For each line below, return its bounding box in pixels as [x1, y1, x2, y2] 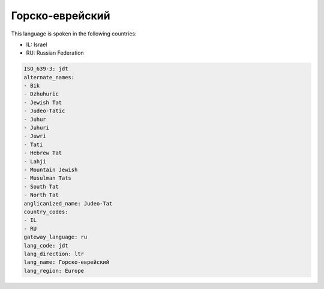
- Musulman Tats [23, 175, 72, 181]
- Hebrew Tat [23, 150, 62, 156]
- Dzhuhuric [23, 91, 59, 97]
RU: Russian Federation [26, 49, 84, 56]
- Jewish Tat [23, 99, 62, 106]
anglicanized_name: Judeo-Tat [23, 200, 113, 207]
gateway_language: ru [23, 234, 88, 240]
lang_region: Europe [23, 267, 84, 274]
